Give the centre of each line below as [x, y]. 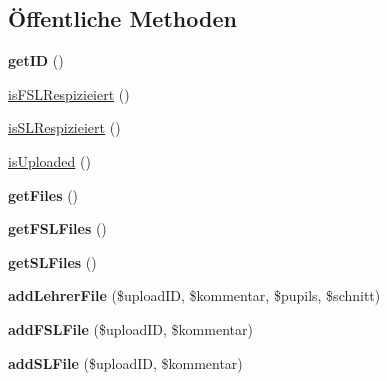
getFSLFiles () [57, 228]
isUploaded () [49, 160]
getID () [36, 60]
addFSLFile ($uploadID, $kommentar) [130, 328]
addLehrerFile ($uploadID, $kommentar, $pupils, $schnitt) [194, 295]
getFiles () [43, 194]
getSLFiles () [52, 261]
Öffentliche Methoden [122, 18]
